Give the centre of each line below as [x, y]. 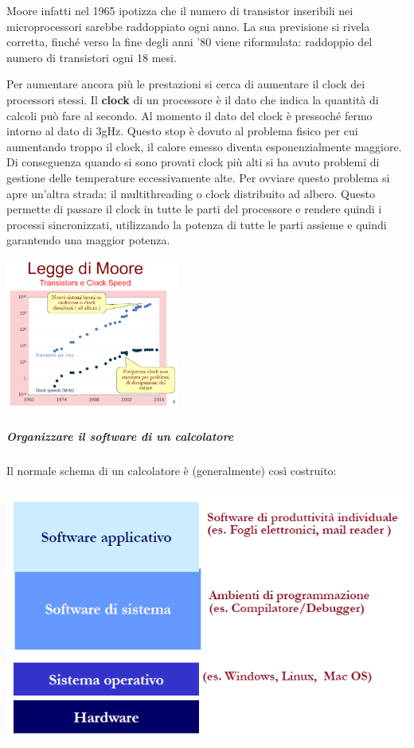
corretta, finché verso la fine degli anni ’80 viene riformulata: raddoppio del [189, 42]
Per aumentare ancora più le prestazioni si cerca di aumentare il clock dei [186, 84]
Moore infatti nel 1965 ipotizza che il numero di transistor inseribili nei [180, 10]
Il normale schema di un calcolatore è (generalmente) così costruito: [172, 471]
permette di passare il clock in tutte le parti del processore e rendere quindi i [194, 209]
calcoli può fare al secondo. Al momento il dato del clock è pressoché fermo [189, 115]
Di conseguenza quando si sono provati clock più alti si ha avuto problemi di [193, 162]
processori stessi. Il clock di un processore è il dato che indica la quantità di [193, 99]
